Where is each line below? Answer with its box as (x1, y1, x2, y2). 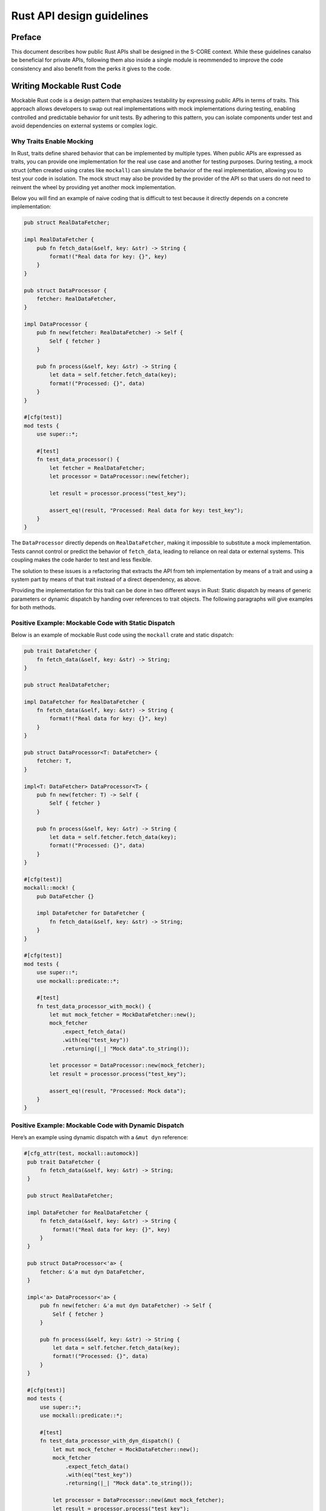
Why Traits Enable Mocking (11, 137, 94, 145)
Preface (11, 32, 42, 42)
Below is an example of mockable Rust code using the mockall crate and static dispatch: (11, 632, 234, 639)
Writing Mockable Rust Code (11, 80, 122, 91)
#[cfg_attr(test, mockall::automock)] (24, 1150, 139, 1157)
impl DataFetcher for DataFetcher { (36, 910, 145, 917)
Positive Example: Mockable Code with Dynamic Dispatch (11, 1121, 184, 1130)
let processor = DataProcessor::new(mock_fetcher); (49, 1062, 206, 1069)
